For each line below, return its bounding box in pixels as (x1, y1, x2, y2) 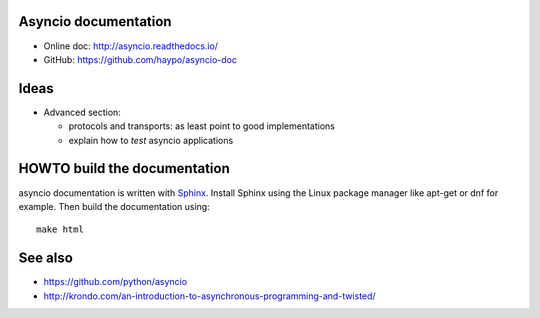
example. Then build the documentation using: (18, 200, 210, 212)
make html (36, 224, 84, 235)
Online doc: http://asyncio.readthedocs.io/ (43, 40, 219, 52)
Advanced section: (43, 106, 122, 118)
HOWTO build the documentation (18, 160, 230, 177)
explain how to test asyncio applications (68, 134, 234, 146)
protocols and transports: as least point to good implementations (68, 120, 335, 132)
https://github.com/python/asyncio (43, 276, 188, 288)
